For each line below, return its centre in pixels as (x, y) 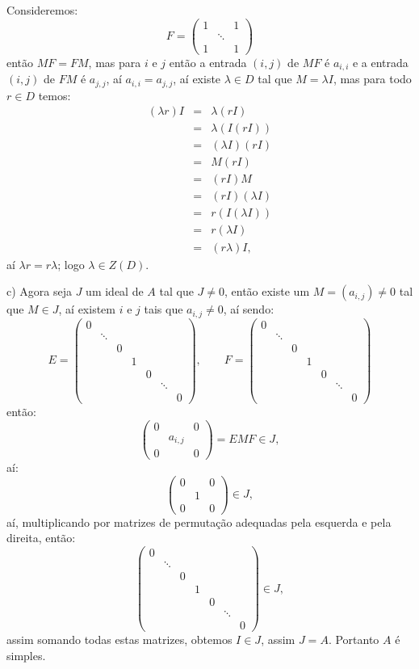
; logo (71, 264)
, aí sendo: (249, 309)
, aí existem (87, 309)
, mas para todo (372, 79)
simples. (26, 655)
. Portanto (354, 640)
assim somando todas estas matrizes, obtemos (119, 640)
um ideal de (115, 291)
